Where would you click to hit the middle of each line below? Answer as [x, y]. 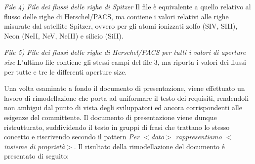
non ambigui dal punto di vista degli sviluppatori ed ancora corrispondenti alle [123, 107]
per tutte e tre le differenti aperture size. [65, 71]
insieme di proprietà [35, 146]
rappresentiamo [199, 137]
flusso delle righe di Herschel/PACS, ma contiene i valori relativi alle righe [116, 16]
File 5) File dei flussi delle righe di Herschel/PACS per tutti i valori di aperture [125, 52]
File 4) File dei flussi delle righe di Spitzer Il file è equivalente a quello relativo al [127, 6]
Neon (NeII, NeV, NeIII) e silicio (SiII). [64, 35]
